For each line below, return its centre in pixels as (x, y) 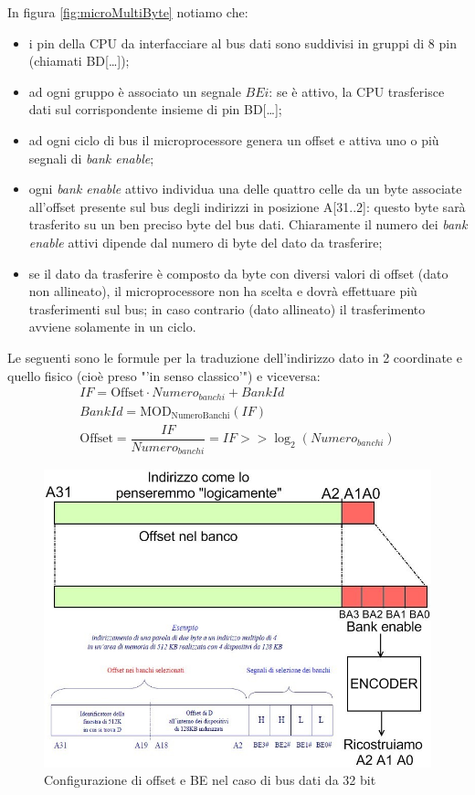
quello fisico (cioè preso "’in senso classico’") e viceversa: (164, 375)
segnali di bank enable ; (91, 158)
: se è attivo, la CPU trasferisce (357, 91)
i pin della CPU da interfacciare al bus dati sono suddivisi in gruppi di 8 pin (243, 42)
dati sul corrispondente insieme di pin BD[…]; (155, 109)
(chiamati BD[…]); (79, 61)
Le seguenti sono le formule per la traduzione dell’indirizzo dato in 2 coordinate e (235, 357)
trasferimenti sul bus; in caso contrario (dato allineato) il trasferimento (227, 308)
